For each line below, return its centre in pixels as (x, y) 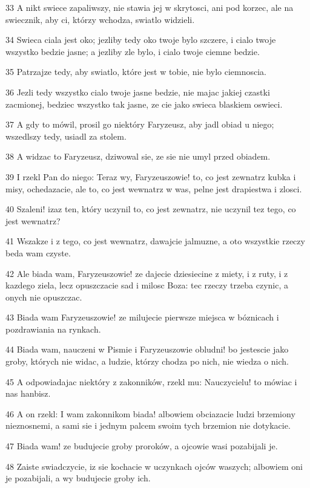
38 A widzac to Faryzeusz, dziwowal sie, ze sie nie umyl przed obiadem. (138, 156)
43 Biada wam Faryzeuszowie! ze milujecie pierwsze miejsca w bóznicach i (142, 317)
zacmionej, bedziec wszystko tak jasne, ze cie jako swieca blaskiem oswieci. (144, 104)
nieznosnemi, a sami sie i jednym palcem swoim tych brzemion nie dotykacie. (148, 425)
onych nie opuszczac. (44, 297)
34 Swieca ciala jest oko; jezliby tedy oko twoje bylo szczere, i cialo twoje (141, 40)
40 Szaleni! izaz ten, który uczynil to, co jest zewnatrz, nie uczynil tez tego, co (151, 209)
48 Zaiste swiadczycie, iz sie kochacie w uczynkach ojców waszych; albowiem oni (154, 466)
